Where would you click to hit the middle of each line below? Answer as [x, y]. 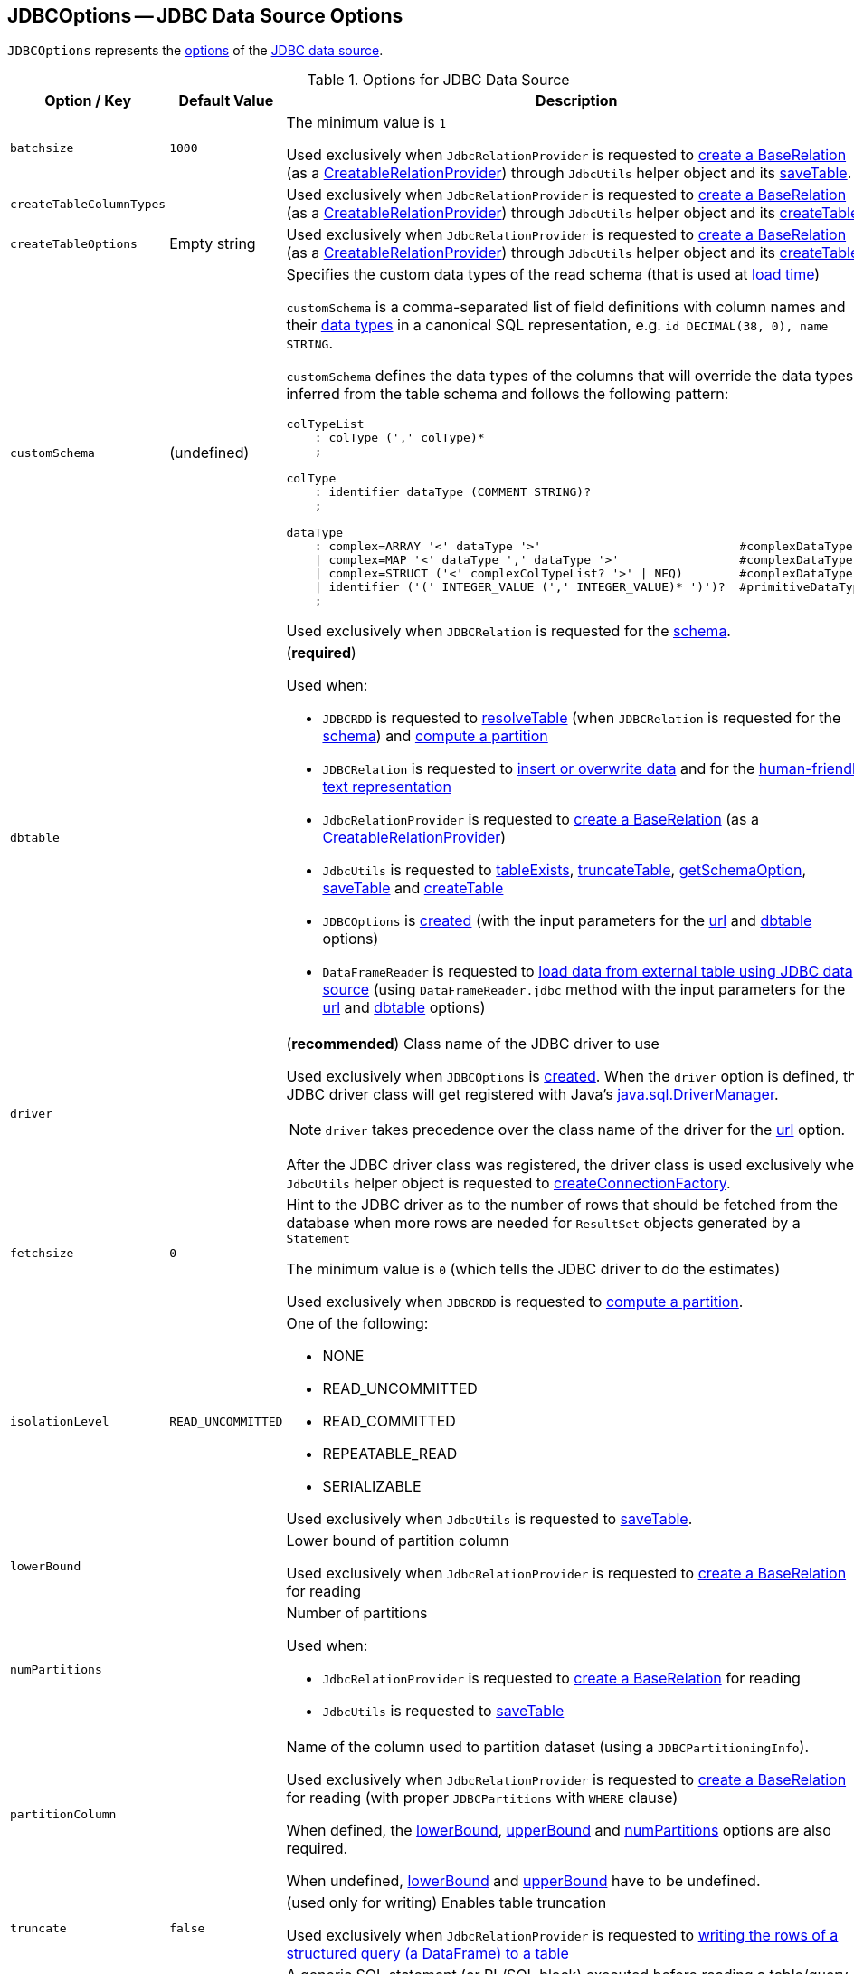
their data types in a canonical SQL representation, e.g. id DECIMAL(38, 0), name [557, 325]
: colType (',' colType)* [399, 438]
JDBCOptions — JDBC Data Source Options [205, 16]
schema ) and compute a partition [435, 736]
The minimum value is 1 [366, 123]
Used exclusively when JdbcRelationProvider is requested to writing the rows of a [562, 1936]
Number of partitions [357, 1613]
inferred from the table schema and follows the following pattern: [508, 394]
